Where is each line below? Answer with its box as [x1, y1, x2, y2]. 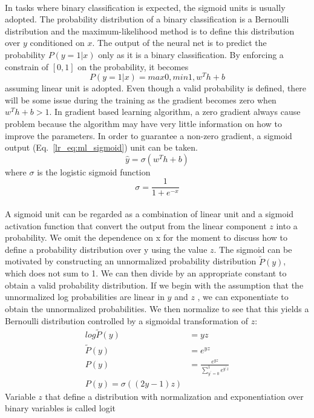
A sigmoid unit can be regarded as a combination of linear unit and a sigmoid [5, 207, 294, 220]
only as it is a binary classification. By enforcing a [98, 48, 284, 60]
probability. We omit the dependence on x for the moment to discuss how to [5, 231, 287, 244]
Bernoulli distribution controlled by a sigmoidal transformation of [5, 314, 249, 327]
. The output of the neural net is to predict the [92, 36, 267, 49]
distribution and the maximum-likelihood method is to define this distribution [5, 24, 295, 37]
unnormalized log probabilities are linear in [5, 290, 165, 303]
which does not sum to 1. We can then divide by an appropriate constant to [5, 267, 287, 279]
